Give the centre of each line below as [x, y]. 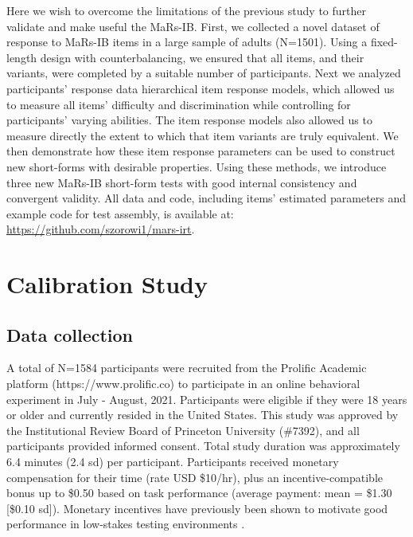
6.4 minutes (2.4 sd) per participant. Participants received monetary [173, 462]
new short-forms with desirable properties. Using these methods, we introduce [197, 166]
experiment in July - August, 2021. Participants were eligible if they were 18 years [207, 399]
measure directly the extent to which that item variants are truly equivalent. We [203, 135]
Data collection [70, 334]
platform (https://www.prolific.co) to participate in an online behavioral [183, 384]
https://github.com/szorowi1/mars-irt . [101, 229]
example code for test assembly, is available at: [120, 213]
